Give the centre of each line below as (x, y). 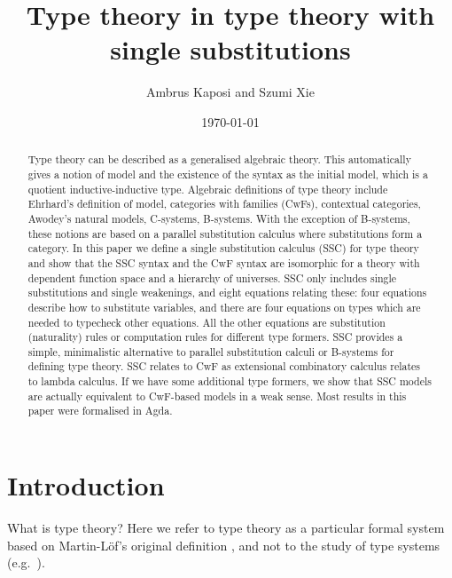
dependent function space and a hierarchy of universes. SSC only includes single (212, 277)
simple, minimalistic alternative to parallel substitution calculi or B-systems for (211, 351)
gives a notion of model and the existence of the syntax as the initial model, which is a (228, 174)
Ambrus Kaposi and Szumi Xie (230, 92)
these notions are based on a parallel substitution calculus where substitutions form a (225, 233)
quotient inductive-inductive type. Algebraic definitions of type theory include (208, 189)
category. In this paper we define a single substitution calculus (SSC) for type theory (223, 248)
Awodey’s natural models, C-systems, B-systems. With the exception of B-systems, (219, 218)
